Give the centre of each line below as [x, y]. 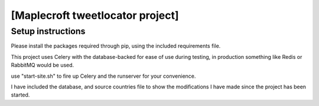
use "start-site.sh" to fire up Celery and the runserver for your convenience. [103, 76]
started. [20, 95]
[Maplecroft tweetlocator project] [95, 15]
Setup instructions [48, 31]
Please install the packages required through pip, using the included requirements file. [116, 46]
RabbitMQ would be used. [43, 65]
